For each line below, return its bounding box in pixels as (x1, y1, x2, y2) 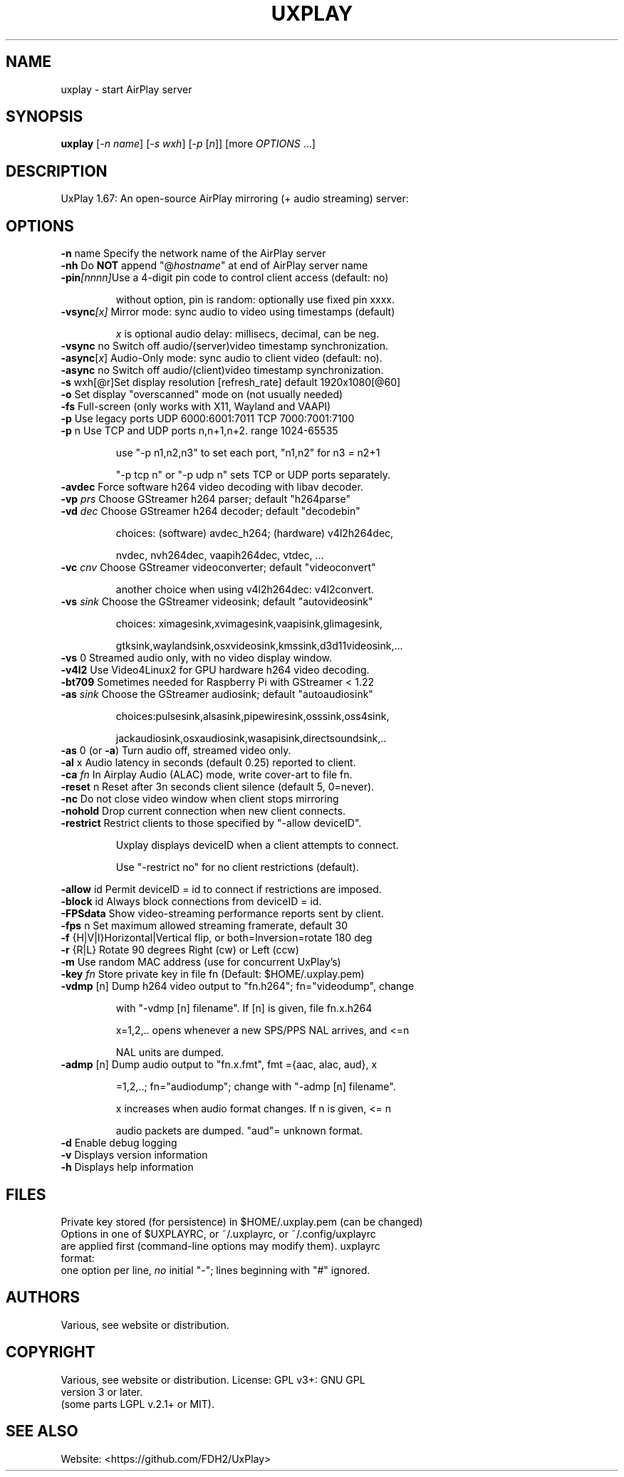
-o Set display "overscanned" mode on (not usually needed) (61, 388, 343, 401)
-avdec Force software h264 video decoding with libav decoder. (61, 481, 363, 494)
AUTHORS (6, 1288, 80, 1307)
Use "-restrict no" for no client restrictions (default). (115, 861, 359, 874)
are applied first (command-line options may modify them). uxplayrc (61, 1239, 380, 1252)
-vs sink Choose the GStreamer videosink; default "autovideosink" (61, 595, 373, 608)
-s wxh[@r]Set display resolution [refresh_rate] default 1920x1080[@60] (61, 376, 401, 389)
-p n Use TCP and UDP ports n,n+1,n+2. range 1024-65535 (61, 424, 338, 437)
